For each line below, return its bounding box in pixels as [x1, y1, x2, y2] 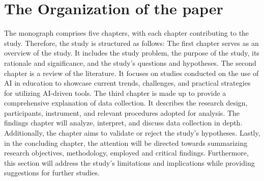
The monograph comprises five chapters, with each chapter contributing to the [4, 28, 249, 38]
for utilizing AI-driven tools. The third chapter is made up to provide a [4, 87, 226, 98]
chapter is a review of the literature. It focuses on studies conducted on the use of [4, 67, 259, 78]
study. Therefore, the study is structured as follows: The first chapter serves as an [4, 37, 259, 48]
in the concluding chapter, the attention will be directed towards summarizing [4, 137, 248, 148]
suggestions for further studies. [4, 167, 100, 178]
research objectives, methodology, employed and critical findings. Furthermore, [4, 147, 249, 158]
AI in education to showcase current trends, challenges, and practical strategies [4, 77, 251, 88]
